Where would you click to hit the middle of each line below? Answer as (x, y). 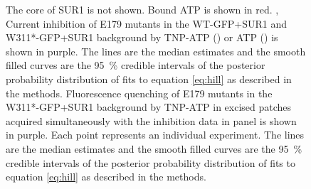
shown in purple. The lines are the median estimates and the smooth (156, 51)
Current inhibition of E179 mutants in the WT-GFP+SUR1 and (147, 23)
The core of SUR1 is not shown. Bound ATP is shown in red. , (142, 9)
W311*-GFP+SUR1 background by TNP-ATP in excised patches (149, 107)
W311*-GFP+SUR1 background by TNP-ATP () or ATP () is (142, 37)
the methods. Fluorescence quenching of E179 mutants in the (139, 93)
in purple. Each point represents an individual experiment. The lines (155, 135)
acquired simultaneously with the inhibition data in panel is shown (151, 120)
